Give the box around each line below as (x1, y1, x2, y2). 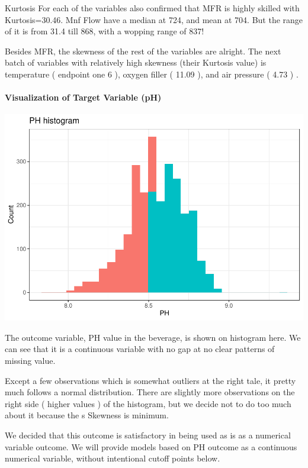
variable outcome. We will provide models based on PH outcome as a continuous (5, 440, 297, 453)
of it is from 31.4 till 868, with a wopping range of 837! (5, 25, 204, 37)
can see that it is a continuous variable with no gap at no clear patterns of (5, 343, 275, 355)
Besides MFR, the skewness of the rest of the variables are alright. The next (5, 44, 281, 57)
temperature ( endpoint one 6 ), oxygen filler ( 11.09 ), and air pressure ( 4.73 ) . (5, 67, 299, 80)
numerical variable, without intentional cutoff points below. (5, 452, 220, 464)
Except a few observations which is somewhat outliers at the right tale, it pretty (5, 374, 296, 386)
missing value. (5, 354, 56, 367)
